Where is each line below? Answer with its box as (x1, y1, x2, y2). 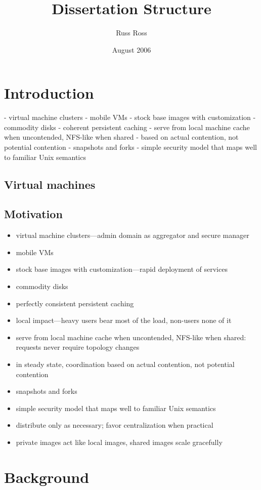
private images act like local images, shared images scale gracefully (16, 436, 223, 447)
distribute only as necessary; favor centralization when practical (16, 420, 213, 430)
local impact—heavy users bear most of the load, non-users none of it (16, 315, 232, 325)
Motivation (4, 206, 63, 222)
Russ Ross (116, 27, 147, 38)
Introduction (4, 83, 94, 103)
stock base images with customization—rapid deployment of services (16, 264, 228, 274)
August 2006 (112, 44, 151, 55)
